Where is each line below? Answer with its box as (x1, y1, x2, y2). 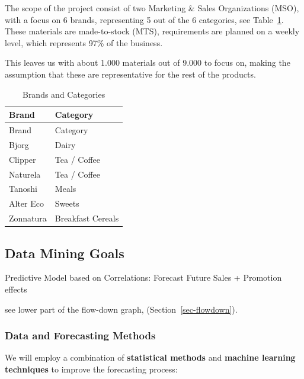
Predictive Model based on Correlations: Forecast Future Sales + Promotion (5, 271, 282, 284)
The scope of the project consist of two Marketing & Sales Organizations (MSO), (5, 2, 299, 14)
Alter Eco (9, 197, 44, 210)
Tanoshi (9, 182, 37, 195)
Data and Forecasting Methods (5, 328, 156, 343)
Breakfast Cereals (55, 212, 119, 224)
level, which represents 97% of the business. (5, 36, 163, 49)
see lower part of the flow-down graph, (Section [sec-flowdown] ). (5, 303, 238, 315)
